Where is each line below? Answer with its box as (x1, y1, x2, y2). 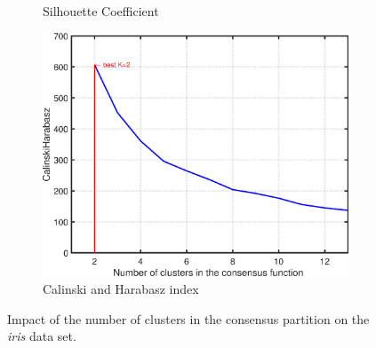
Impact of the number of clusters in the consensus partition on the (7, 309, 370, 328)
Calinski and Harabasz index (43, 279, 199, 297)
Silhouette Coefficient (43, 2, 159, 20)
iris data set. (7, 327, 76, 345)
